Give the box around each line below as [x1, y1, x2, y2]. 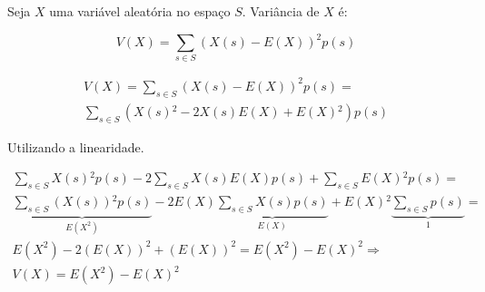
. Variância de [242, 2, 320, 20]
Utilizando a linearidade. [7, 137, 144, 156]
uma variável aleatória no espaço [49, 2, 231, 20]
